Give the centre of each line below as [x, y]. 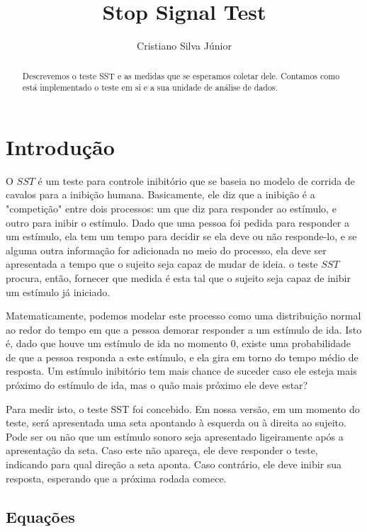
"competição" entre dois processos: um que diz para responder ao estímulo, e [171, 208]
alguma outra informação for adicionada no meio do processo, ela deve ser [166, 250]
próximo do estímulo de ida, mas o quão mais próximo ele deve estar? [157, 385]
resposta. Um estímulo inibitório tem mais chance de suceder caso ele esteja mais [181, 371]
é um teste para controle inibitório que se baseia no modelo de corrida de [196, 180]
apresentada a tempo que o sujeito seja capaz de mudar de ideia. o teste [162, 264]
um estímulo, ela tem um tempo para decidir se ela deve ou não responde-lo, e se [181, 236]
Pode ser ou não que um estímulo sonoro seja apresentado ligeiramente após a [175, 436]
